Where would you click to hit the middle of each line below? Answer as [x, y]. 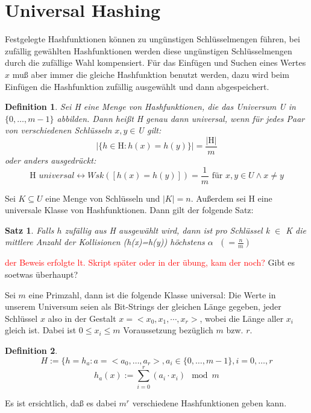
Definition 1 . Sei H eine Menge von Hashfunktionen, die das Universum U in [150, 107]
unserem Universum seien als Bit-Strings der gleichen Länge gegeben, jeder [143, 306]
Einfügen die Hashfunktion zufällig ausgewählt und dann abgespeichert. [137, 86]
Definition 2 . [31, 350]
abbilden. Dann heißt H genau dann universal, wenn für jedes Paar [181, 118]
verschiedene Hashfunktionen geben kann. [209, 402]
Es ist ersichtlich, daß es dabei [61, 402]
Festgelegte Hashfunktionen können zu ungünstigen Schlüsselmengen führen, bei [152, 39]
